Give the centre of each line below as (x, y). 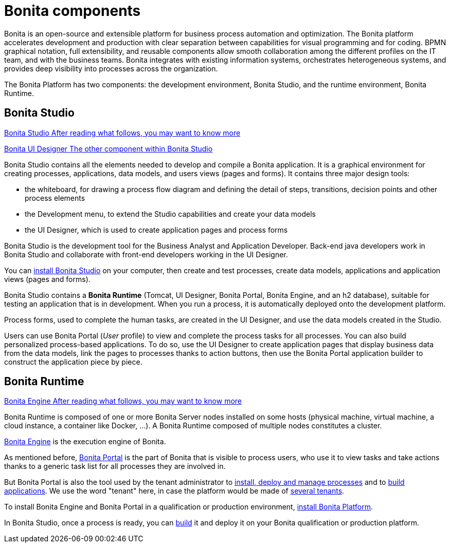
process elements (55, 198)
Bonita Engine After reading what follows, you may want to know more (123, 401)
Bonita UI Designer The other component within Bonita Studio (109, 148)
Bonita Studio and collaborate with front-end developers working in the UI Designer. (146, 254)
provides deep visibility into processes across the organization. (111, 68)
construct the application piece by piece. (73, 362)
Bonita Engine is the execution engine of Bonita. (85, 442)
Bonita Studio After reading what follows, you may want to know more (122, 133)
